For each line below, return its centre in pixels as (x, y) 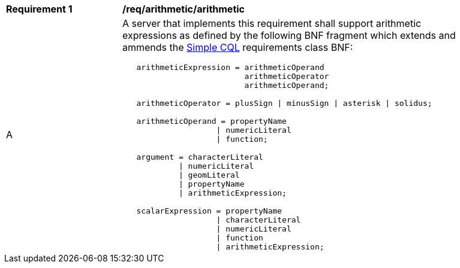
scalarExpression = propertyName (209, 211)
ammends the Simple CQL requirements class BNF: (238, 47)
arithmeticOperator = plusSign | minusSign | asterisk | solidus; (284, 103)
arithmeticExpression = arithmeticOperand (230, 67)
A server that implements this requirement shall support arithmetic (272, 23)
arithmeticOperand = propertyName (211, 121)
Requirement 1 (39, 9)
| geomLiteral (209, 175)
